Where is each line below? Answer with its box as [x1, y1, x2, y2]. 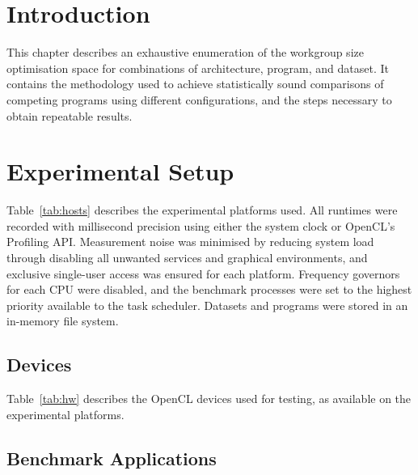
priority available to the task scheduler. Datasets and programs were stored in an [6, 296, 408, 313]
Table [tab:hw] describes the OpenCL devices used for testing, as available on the [6, 390, 412, 407]
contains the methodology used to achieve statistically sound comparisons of [6, 75, 384, 92]
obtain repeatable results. [6, 107, 133, 124]
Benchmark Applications [6, 445, 217, 470]
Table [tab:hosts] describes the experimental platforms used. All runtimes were [6, 201, 398, 218]
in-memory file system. [6, 312, 119, 329]
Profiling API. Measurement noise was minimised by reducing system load [6, 233, 374, 250]
